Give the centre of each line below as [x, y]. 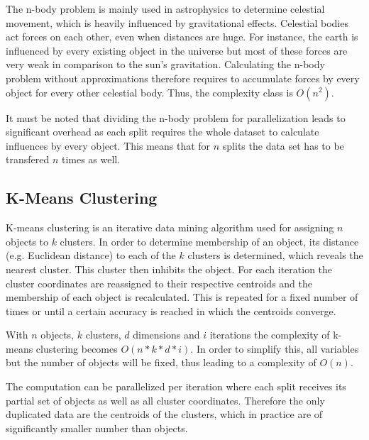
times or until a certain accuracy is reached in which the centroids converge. [171, 310]
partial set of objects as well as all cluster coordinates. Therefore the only [165, 400]
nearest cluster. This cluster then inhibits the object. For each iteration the [169, 269]
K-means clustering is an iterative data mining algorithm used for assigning [170, 227]
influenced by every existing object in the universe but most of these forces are [177, 50]
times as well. [91, 159]
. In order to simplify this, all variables [275, 348]
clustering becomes [77, 348]
